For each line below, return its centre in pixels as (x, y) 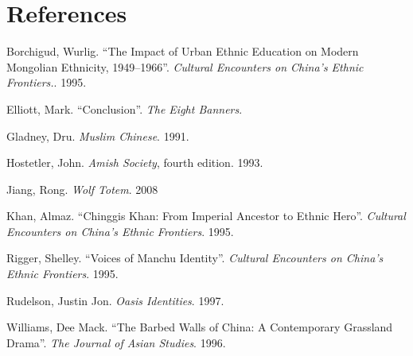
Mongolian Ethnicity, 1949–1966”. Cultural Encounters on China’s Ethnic (185, 66)
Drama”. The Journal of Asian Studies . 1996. (116, 342)
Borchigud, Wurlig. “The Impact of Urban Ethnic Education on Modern (183, 51)
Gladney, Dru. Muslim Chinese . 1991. (98, 135)
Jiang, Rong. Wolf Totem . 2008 (82, 189)
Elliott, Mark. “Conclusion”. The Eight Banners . (125, 108)
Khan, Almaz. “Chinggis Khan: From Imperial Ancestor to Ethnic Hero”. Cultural (206, 216)
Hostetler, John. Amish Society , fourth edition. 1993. (135, 163)
